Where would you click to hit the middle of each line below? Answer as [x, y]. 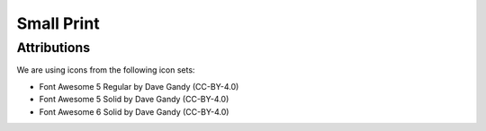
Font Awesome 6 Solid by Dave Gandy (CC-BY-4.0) [134, 111]
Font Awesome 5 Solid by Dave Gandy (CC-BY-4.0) [134, 100]
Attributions [54, 48]
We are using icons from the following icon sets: [106, 70]
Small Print [58, 23]
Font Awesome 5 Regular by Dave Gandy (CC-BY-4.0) [139, 86]
